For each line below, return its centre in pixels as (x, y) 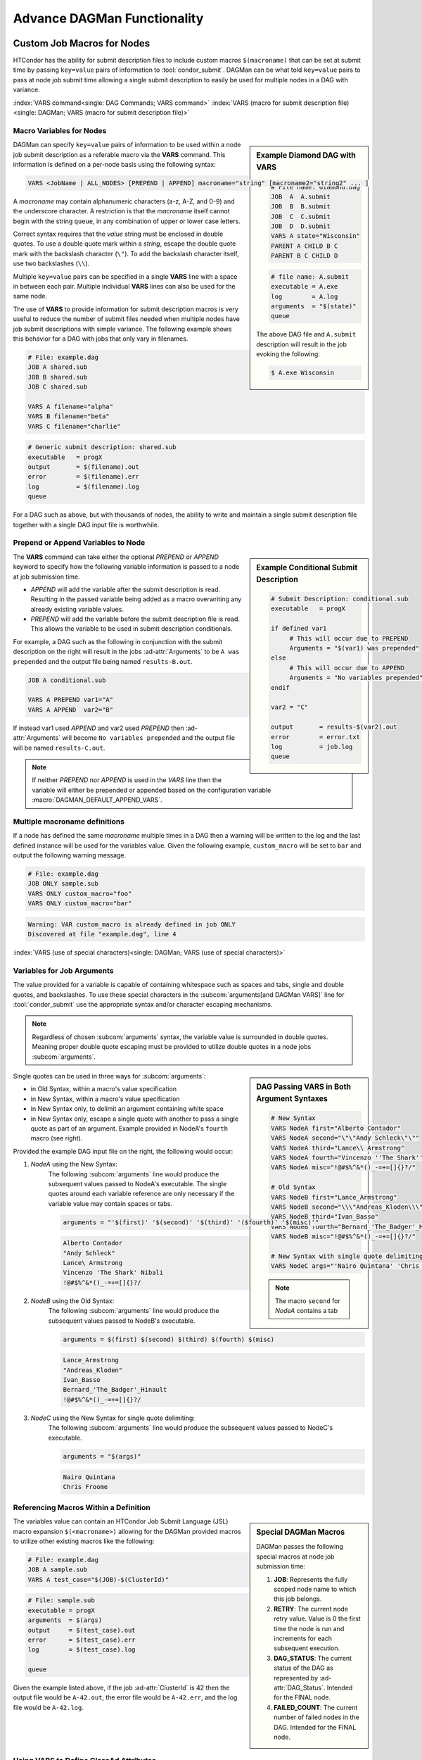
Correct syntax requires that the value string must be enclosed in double (118, 234)
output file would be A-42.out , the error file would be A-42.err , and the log (125, 1697)
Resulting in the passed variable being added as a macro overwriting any (136, 599)
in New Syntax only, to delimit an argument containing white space (127, 1109)
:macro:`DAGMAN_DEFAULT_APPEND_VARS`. (97, 800)
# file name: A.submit (310, 277)
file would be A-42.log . (48, 1707)
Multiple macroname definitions (69, 822)
